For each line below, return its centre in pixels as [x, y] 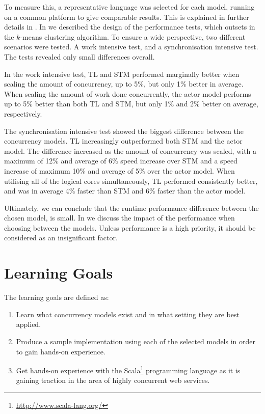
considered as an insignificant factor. [61, 238]
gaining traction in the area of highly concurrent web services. [113, 380]
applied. [29, 324]
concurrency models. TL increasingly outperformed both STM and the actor [123, 141]
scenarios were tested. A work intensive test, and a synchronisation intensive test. [131, 47]
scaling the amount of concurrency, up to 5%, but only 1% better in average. [124, 84]
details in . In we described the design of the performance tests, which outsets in [130, 27]
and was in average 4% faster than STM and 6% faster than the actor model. [125, 191]
